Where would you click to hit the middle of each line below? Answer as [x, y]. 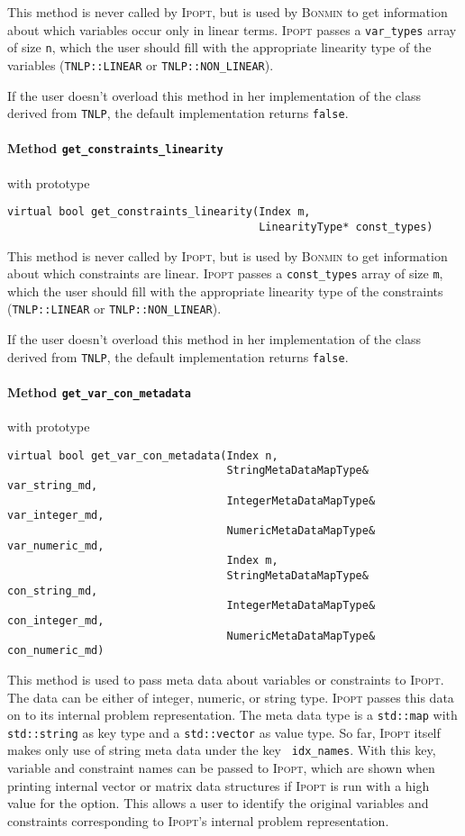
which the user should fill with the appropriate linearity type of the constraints [225, 291]
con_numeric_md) [56, 651]
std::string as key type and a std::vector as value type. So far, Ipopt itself [224, 732]
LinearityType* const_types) [346, 227]
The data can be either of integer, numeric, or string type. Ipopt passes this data [231, 697]
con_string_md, [53, 591]
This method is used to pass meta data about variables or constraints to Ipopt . [226, 679]
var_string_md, [53, 486]
